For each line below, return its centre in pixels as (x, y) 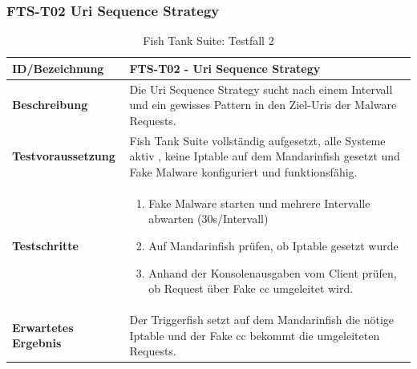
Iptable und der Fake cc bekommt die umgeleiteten (255, 335)
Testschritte (45, 245)
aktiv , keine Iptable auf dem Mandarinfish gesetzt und (265, 156)
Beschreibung (50, 105)
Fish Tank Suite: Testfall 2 (208, 41)
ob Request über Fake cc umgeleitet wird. (251, 288)
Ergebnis (37, 343)
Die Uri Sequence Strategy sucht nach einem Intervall (261, 89)
